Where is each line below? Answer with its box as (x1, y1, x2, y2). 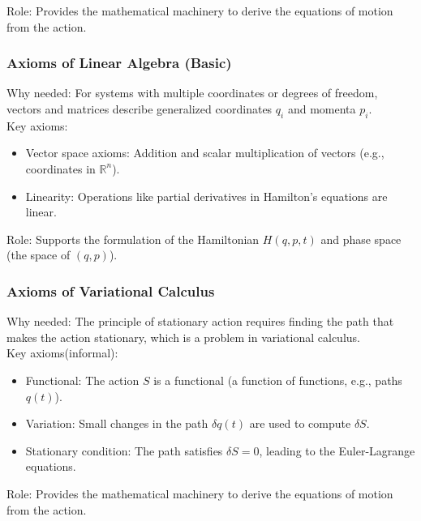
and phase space (320, 230, 402, 247)
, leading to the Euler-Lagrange (259, 442, 415, 459)
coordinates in (25, 160, 96, 177)
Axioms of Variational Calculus (6, 280, 215, 301)
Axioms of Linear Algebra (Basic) (6, 53, 232, 73)
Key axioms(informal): (6, 344, 118, 361)
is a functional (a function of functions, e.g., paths (153, 371, 402, 388)
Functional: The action (25, 371, 140, 388)
